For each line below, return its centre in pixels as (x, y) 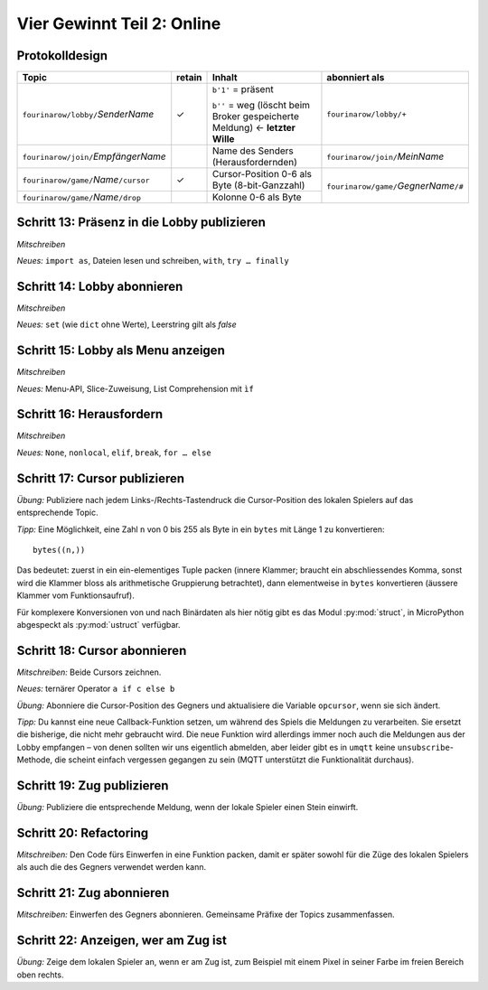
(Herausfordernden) (254, 163)
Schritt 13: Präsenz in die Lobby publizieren (141, 223)
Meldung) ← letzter (253, 128)
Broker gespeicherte (256, 117)
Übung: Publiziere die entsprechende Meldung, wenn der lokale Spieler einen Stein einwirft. (188, 808)
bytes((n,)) (59, 550)
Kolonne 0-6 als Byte (257, 197)
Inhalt (225, 78)
